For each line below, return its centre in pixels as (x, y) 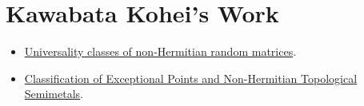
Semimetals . (54, 94)
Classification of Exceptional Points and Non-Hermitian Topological (191, 78)
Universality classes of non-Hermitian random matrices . (160, 51)
